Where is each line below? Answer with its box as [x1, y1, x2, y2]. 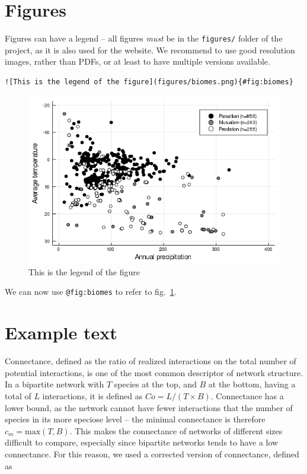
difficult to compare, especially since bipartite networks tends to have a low [5, 436, 279, 448]
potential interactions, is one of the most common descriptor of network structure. [5, 366, 303, 378]
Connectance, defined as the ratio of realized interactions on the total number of [5, 355, 296, 367]
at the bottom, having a [208, 378, 296, 390]
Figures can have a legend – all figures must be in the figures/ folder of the [5, 32, 283, 44]
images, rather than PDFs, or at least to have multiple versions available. [5, 55, 270, 68]
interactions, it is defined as [42, 389, 143, 402]
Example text [5, 320, 117, 345]
